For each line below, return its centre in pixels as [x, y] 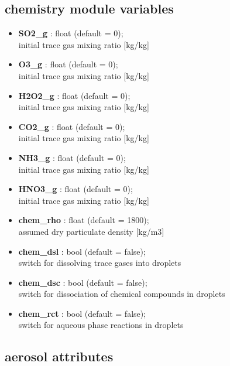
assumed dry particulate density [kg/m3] [91, 231]
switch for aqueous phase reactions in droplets [101, 325]
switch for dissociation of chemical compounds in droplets [122, 294]
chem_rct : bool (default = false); [82, 313]
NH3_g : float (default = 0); [72, 157]
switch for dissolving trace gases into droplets [100, 263]
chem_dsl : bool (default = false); [82, 251]
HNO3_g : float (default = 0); [75, 189]
